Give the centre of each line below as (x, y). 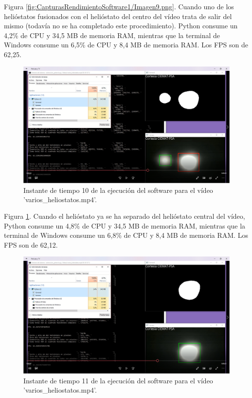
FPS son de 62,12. (31, 244)
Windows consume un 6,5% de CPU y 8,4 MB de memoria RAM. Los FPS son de (126, 45)
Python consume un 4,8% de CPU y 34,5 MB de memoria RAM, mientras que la (125, 225)
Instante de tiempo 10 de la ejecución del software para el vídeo (118, 190)
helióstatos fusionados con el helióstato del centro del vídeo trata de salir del (118, 16)
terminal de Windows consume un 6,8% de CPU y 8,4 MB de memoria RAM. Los (126, 235)
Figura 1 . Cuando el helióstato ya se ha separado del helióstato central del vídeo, (125, 216)
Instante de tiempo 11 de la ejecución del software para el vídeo (118, 380)
